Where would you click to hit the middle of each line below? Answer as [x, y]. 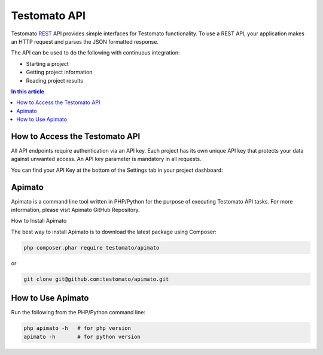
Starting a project [47, 63]
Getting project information [59, 72]
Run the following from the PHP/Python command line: [78, 312]
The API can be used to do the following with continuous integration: [95, 53]
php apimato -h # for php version [77, 328]
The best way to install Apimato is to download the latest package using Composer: [114, 232]
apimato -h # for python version [82, 336]
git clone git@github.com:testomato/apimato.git [96, 279]
